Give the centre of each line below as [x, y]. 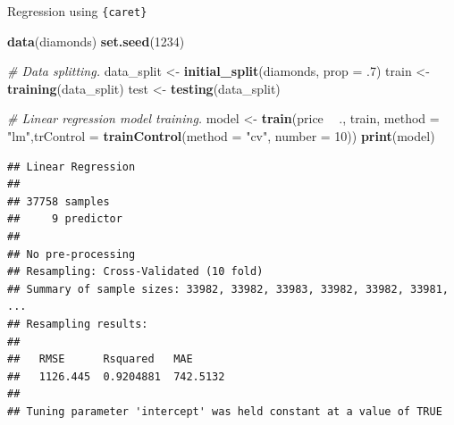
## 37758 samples [59, 201]
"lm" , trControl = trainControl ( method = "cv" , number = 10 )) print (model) [221, 136]
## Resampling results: [78, 324]
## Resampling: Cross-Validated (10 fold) [135, 272]
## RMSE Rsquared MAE [100, 359]
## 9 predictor [65, 219]
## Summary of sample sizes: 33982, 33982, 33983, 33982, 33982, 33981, [228, 289]
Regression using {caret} [77, 11]
